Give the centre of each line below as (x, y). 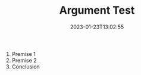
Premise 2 (24, 60)
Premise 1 (23, 54)
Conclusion (26, 67)
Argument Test (97, 10)
